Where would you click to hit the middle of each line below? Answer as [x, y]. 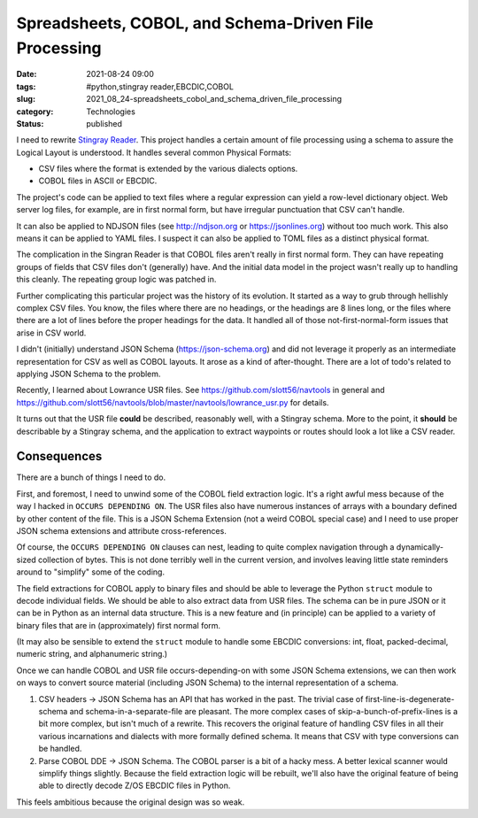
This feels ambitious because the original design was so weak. [131, 802]
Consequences [59, 456]
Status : [30, 123]
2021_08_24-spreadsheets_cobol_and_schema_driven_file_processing [214, 99]
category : [35, 112]
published [104, 123]
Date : [27, 74]
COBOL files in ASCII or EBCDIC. [98, 181]
